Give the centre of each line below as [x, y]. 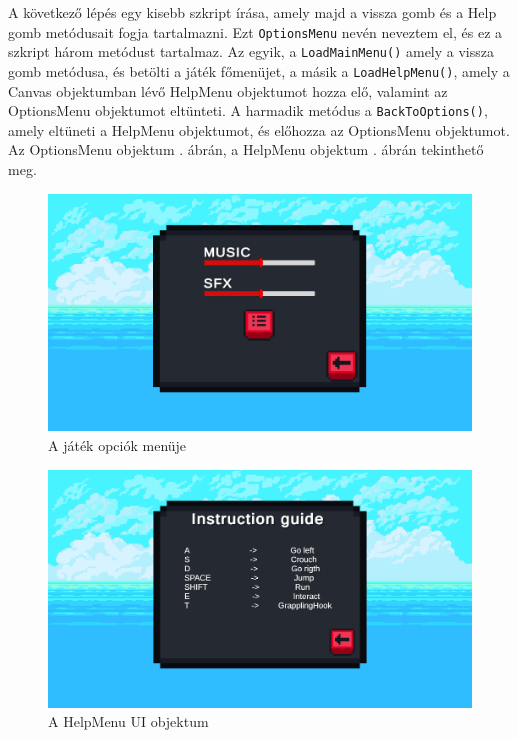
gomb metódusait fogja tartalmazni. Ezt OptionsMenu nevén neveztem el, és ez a [255, 31]
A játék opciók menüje [117, 444]
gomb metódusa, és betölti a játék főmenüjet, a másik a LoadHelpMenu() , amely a [259, 70]
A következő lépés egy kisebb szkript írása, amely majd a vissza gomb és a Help [252, 12]
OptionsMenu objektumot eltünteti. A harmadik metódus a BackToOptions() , [248, 110]
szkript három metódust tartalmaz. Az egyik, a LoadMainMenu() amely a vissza [251, 51]
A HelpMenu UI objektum [128, 721]
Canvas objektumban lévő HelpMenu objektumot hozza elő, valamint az [228, 90]
